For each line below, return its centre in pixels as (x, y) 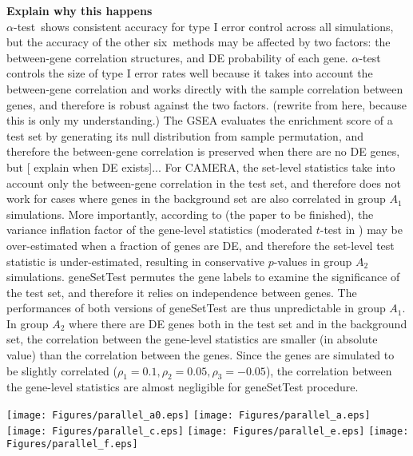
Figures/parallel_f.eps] (72, 444)
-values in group (313, 261)
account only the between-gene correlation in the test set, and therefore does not (204, 182)
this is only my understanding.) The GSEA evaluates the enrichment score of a (200, 120)
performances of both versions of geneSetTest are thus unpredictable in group (196, 308)
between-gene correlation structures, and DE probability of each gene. (177, 57)
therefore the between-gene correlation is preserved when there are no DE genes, (203, 151)
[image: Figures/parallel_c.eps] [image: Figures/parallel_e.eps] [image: (208, 431)
